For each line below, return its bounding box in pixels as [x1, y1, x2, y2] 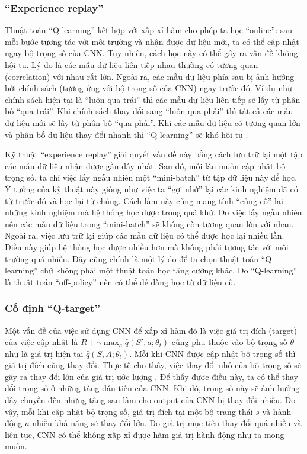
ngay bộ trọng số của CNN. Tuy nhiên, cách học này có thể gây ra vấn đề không [5, 47, 298, 59]
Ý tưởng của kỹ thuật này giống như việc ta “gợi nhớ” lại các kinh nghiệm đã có [5, 182, 298, 195]
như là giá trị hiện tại [5, 347, 84, 359]
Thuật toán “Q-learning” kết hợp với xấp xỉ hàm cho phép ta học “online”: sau [5, 24, 293, 36]
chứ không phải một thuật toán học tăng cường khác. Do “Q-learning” [40, 264, 298, 276]
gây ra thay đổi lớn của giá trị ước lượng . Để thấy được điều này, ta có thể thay [5, 370, 298, 382]
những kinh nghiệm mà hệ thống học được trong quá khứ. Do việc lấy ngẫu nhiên [5, 206, 302, 218]
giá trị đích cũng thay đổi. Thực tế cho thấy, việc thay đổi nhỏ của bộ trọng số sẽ [5, 359, 301, 371]
